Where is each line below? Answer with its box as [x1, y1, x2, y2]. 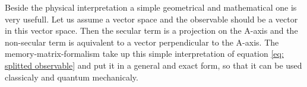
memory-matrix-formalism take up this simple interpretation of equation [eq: [5, 47, 284, 60]
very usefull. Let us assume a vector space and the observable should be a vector [5, 12, 298, 25]
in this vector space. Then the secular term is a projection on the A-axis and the [5, 24, 298, 37]
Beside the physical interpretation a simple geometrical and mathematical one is [5, 1, 297, 13]
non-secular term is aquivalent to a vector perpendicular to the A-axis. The [5, 36, 279, 48]
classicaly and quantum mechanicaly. [5, 70, 138, 83]
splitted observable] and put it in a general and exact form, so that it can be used [5, 59, 302, 71]
